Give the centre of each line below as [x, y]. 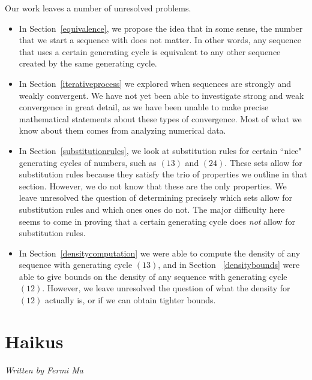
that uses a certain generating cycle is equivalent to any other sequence [150, 51]
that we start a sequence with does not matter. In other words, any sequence [160, 40]
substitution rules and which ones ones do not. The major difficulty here [152, 209]
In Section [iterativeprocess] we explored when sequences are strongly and [155, 83]
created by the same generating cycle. [88, 63]
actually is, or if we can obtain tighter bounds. [130, 300]
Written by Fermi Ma [44, 370]
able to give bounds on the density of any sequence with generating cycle [153, 276]
